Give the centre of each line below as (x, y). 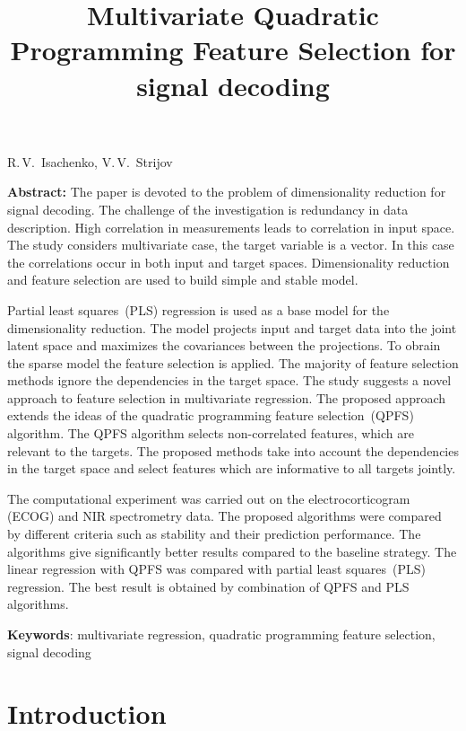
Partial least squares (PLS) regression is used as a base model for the (198, 309)
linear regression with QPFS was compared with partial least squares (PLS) (216, 569)
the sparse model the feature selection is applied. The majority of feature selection (233, 362)
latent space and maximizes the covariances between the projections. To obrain (224, 345)
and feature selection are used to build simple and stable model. (183, 280)
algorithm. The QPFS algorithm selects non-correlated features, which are (211, 433)
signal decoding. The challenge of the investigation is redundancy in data (208, 209)
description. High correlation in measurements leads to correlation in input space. (231, 227)
